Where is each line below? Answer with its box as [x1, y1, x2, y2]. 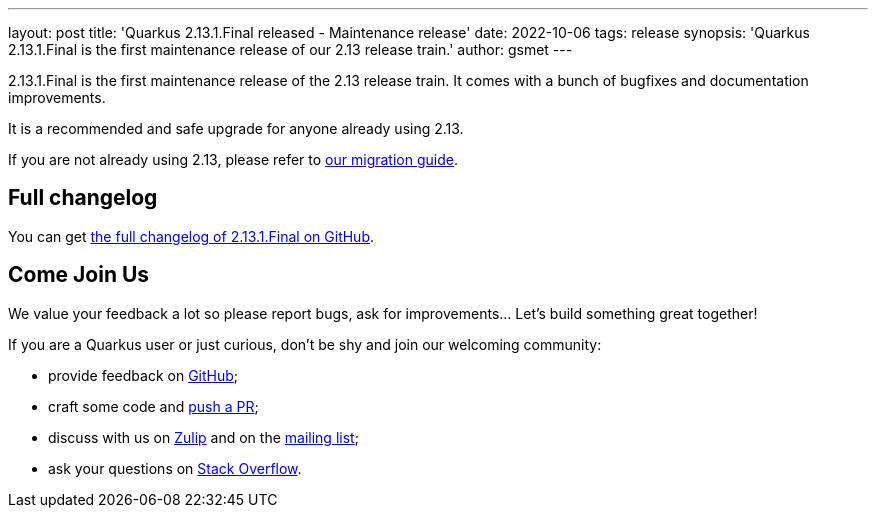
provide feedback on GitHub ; [48, 366, 239, 384]
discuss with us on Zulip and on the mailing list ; [48, 428, 359, 446]
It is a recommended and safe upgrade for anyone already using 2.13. [8, 120, 464, 137]
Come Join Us [8, 262, 150, 288]
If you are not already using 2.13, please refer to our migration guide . [8, 151, 458, 168]
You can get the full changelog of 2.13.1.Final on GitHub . [8, 227, 375, 245]
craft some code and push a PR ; [48, 397, 259, 415]
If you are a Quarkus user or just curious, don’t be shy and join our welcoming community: [8, 335, 602, 353]
